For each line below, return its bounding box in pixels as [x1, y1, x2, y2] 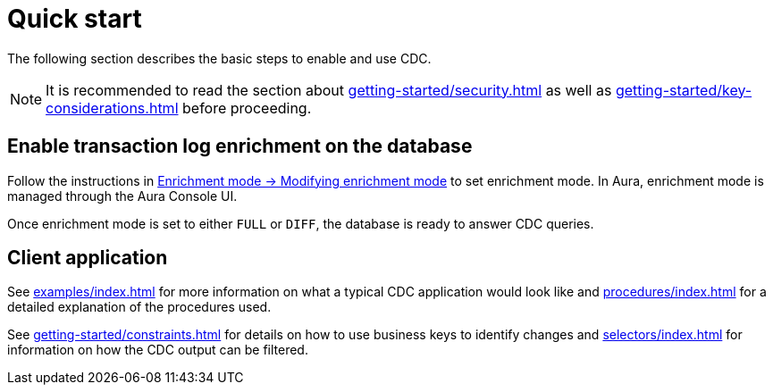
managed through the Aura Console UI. [7, 188, 238, 204]
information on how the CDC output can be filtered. [7, 342, 308, 358]
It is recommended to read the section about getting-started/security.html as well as [46, 80, 612, 99]
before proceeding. [182, 98, 312, 117]
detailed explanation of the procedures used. [7, 299, 272, 315]
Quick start [7, 4, 142, 34]
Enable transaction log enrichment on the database [7, 135, 473, 158]
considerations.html [46, 98, 179, 117]
